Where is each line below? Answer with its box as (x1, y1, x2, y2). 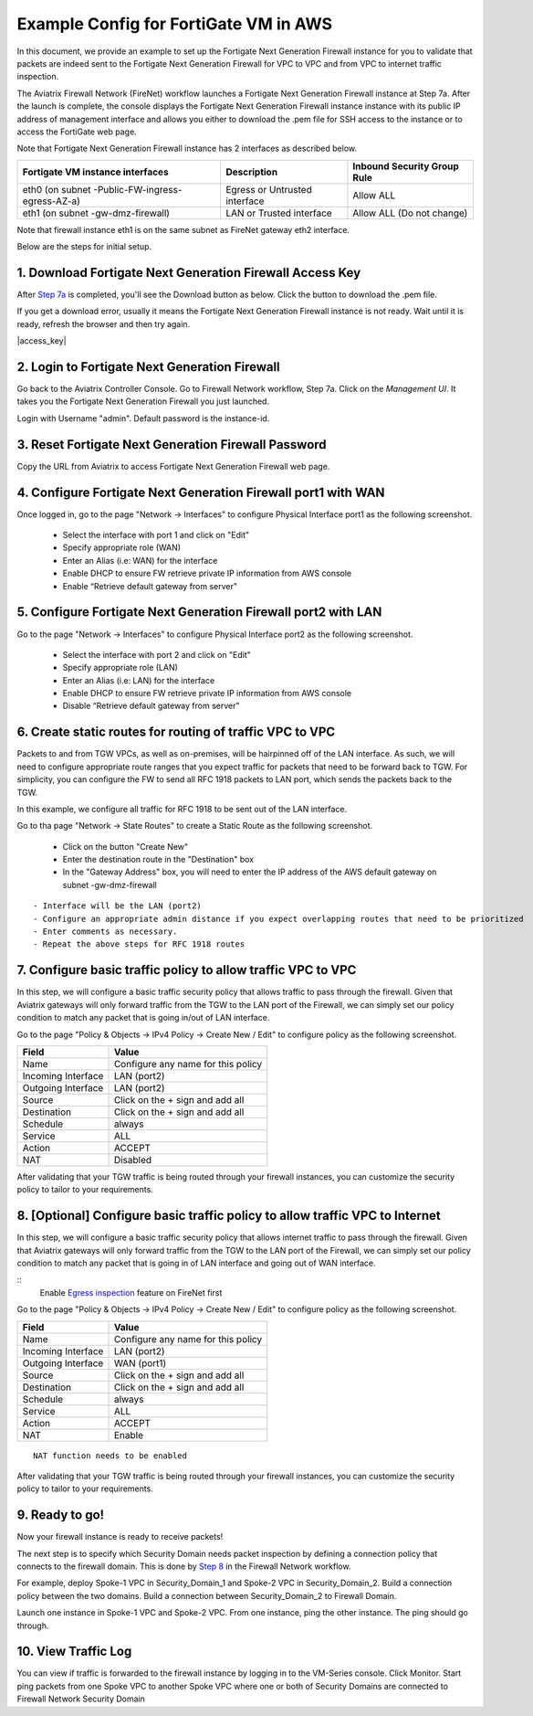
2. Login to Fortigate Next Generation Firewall (16, 359, 280, 375)
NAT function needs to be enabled (33, 1450, 187, 1461)
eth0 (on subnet (22, 183, 91, 196)
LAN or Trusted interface (225, 207, 332, 219)
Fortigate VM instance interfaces (22, 165, 169, 178)
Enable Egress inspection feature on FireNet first (39, 1287, 223, 1298)
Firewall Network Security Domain (16, 1693, 146, 1704)
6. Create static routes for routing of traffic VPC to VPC (16, 725, 336, 740)
